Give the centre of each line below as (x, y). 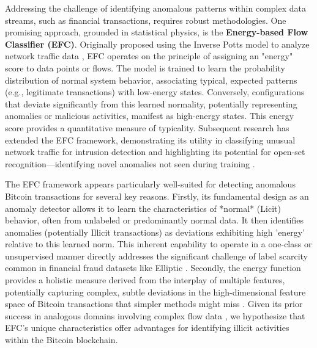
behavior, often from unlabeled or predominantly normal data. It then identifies (155, 220)
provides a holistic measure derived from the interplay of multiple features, (145, 280)
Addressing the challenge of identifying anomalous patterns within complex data (155, 8)
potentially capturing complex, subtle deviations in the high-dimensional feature (155, 292)
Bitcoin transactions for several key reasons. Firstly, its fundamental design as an (157, 196)
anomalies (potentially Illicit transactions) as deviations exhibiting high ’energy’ (155, 232)
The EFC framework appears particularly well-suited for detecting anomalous (150, 184)
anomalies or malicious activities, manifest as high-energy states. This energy (150, 116)
